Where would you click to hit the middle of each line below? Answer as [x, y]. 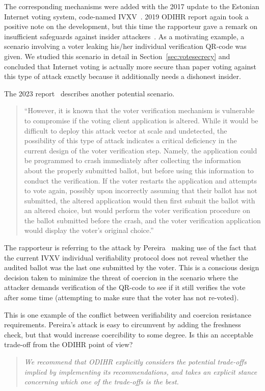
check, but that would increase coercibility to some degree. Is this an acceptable [129, 334]
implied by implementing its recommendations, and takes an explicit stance [141, 371]
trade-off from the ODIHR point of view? [69, 344]
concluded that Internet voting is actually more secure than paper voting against [130, 66]
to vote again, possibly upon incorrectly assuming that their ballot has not [141, 190]
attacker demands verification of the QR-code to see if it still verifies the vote [125, 287]
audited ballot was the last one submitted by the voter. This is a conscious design [132, 267]
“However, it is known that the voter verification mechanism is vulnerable [139, 110]
